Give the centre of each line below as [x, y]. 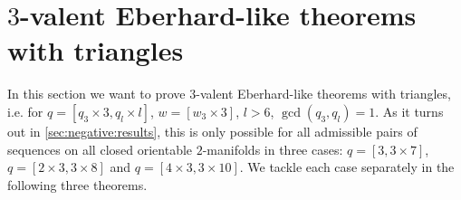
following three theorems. [77, 184]
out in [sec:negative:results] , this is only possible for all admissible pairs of [212, 131]
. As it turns [409, 111]
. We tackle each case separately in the [347, 167]
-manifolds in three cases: [273, 149]
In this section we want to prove [96, 94]
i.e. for [25, 111]
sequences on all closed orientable [100, 149]
